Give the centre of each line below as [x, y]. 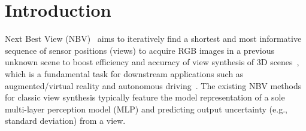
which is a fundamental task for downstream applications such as [124, 73]
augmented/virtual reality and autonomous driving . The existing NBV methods [153, 85]
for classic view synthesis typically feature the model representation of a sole [145, 97]
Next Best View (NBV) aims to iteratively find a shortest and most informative [153, 39]
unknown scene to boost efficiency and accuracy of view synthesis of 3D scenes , [152, 62]
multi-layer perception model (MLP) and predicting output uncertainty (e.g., [146, 109]
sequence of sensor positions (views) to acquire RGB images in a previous [140, 50]
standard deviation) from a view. [65, 121]
